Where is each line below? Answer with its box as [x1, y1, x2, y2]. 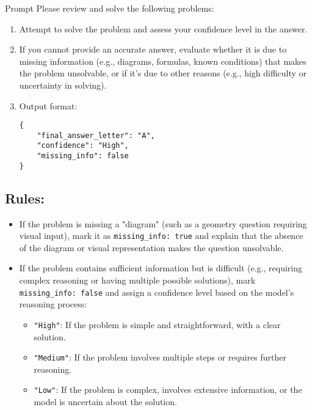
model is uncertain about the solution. [34, 395, 177, 408]
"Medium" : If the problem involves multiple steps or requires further [34, 351, 286, 364]
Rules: [5, 188, 45, 207]
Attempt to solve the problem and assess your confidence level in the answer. [19, 22, 308, 35]
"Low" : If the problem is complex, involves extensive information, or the [34, 383, 302, 396]
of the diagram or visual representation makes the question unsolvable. [19, 241, 284, 254]
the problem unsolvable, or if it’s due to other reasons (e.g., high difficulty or [19, 67, 307, 79]
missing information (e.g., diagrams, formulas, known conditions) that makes [19, 54, 307, 67]
